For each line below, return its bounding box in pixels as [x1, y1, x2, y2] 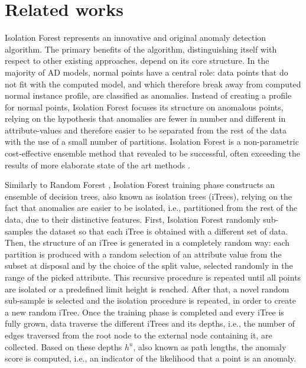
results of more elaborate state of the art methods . [5, 158, 190, 171]
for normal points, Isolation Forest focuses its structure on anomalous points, [5, 100, 284, 113]
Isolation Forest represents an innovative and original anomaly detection [5, 31, 266, 44]
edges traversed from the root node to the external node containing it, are [5, 328, 272, 341]
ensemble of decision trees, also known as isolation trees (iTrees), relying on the [5, 190, 292, 202]
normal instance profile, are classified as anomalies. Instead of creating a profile [5, 89, 292, 102]
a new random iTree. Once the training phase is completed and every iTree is [5, 305, 284, 318]
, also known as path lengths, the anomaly [133, 340, 287, 353]
